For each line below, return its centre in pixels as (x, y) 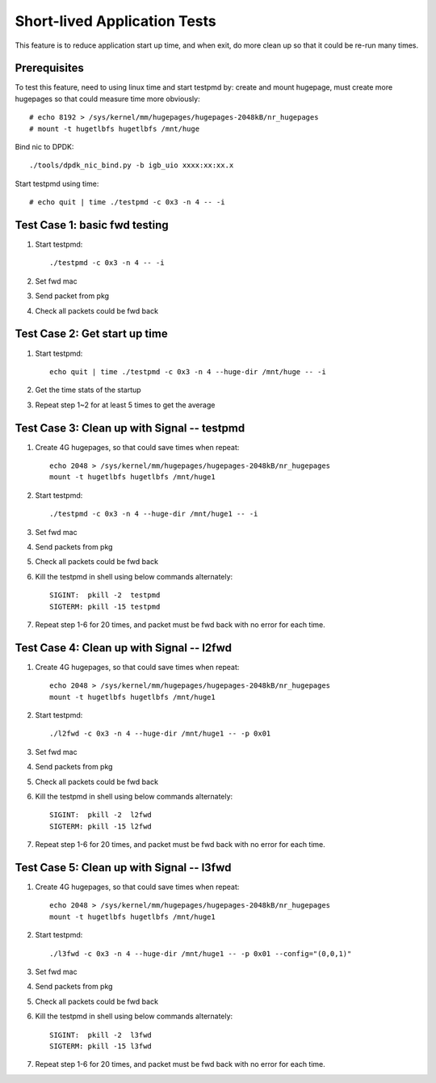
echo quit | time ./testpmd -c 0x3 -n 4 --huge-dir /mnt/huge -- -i (188, 371)
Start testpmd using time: (57, 183)
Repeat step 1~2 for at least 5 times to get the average (125, 405)
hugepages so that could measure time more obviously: (108, 99)
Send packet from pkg (72, 296)
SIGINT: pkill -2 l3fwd (101, 1035)
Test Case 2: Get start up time (92, 334)
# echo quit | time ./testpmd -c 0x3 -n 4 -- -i (127, 202)
